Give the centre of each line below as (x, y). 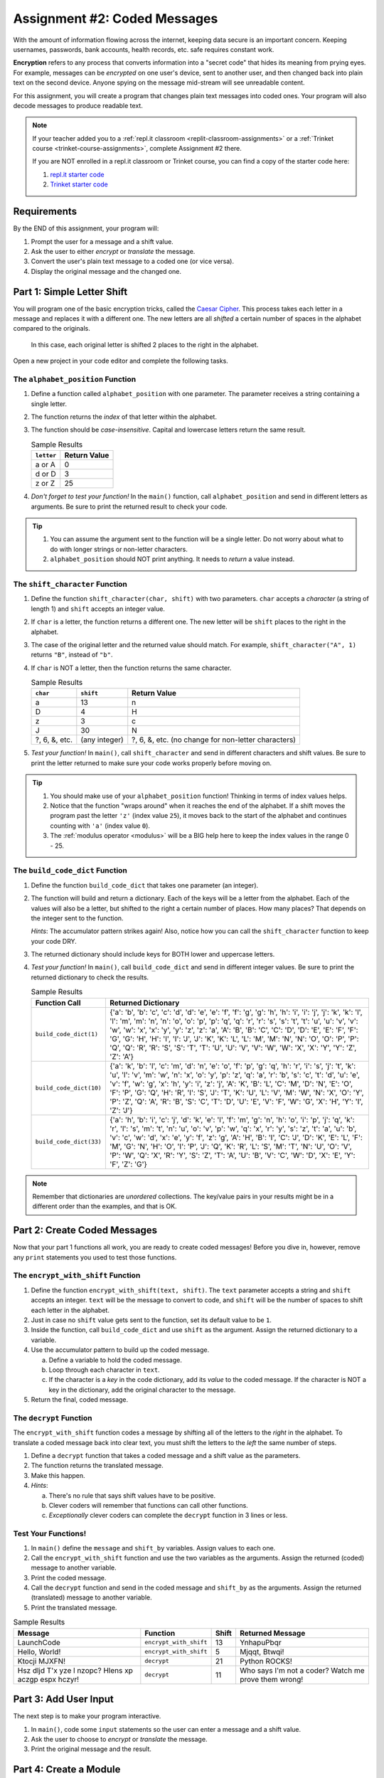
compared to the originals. (52, 329)
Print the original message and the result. (91, 1749)
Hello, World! (39, 1651)
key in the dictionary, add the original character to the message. (142, 1390)
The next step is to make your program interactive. (87, 1716)
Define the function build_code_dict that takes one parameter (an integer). (145, 885)
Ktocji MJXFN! (42, 1661)
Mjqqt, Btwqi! (262, 1651)
